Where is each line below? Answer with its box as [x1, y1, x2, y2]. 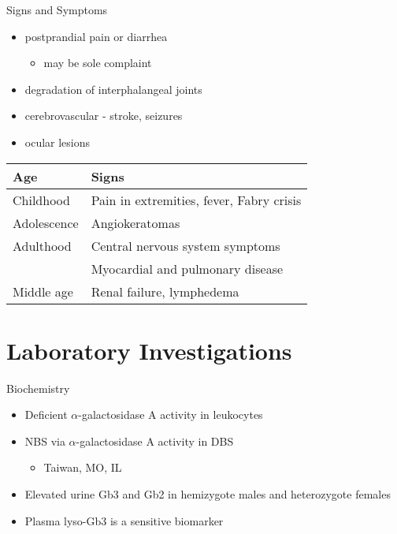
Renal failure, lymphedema [91, 282, 239, 301]
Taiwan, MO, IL [43, 459, 122, 476]
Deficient [24, 406, 68, 423]
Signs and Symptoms [6, 2, 108, 17]
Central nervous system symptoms [91, 236, 280, 255]
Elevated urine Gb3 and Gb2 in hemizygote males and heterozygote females [24, 486, 391, 502]
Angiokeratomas [91, 213, 180, 232]
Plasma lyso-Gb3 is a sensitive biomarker [24, 512, 224, 528]
